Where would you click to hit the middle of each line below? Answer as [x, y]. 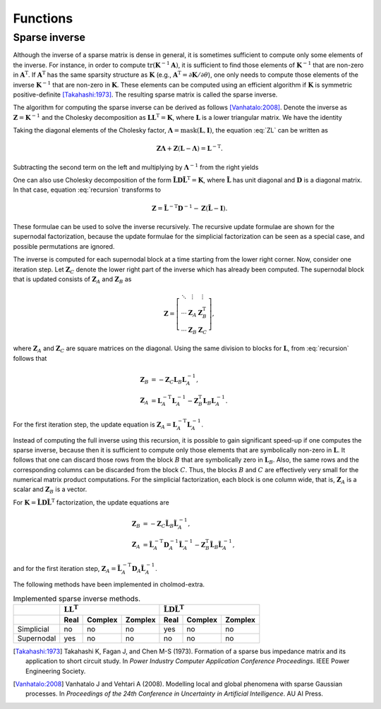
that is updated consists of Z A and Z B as [72, 280]
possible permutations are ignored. [64, 246]
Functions [43, 18]
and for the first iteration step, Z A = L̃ [68, 569]
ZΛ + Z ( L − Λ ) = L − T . [190, 148]
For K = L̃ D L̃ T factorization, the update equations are [91, 502]
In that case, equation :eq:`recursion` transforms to [87, 190]
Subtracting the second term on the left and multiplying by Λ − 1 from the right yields [136, 167]
